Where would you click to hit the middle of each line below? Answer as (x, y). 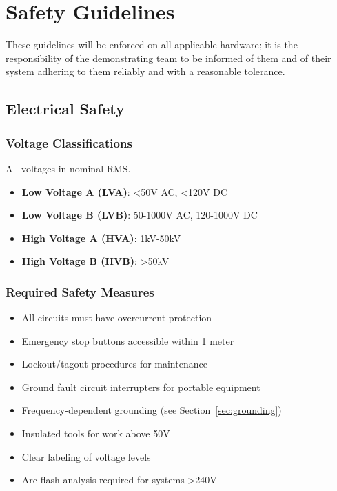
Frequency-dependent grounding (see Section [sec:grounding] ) (152, 410)
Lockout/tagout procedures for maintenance (114, 364)
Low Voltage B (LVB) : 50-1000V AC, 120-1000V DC (140, 215)
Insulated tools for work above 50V (96, 433)
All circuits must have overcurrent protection (117, 318)
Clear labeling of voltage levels (86, 456)
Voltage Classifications (69, 142)
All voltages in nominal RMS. (68, 168)
